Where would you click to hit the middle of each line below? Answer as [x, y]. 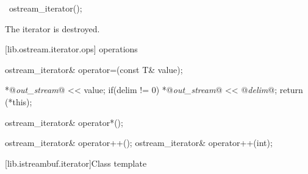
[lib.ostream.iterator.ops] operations [71, 49]
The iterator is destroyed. [52, 28]
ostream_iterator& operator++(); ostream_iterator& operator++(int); [139, 143]
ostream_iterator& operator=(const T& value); [94, 69]
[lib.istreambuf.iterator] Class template [76, 163]
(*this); [19, 101]
